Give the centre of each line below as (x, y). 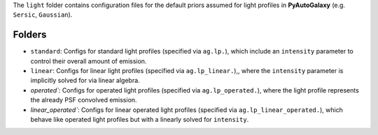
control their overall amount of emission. (89, 61)
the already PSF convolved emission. (84, 100)
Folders (30, 35)
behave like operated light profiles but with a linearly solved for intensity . (140, 120)
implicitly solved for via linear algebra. (85, 81)
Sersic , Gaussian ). (43, 15)
